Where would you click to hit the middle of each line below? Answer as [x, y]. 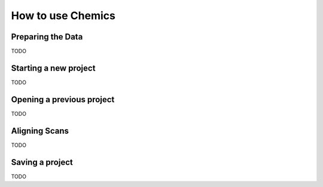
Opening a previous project [63, 99]
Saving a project [42, 162]
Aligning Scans [40, 131]
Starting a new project [53, 68]
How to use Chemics [63, 16]
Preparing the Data [47, 37]
